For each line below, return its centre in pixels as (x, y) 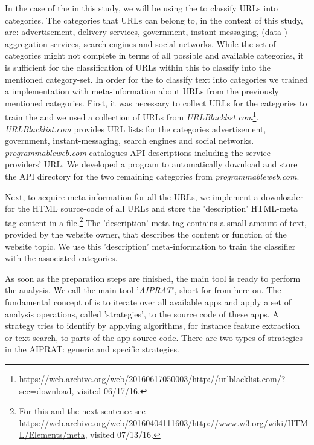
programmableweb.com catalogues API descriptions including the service (138, 152)
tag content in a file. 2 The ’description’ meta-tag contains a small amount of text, (156, 221)
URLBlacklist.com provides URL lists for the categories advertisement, (136, 128)
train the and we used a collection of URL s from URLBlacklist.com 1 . (132, 116)
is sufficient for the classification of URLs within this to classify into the (138, 67)
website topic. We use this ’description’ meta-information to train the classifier (150, 246)
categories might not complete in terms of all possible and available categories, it (154, 55)
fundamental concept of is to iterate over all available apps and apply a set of (148, 301)
